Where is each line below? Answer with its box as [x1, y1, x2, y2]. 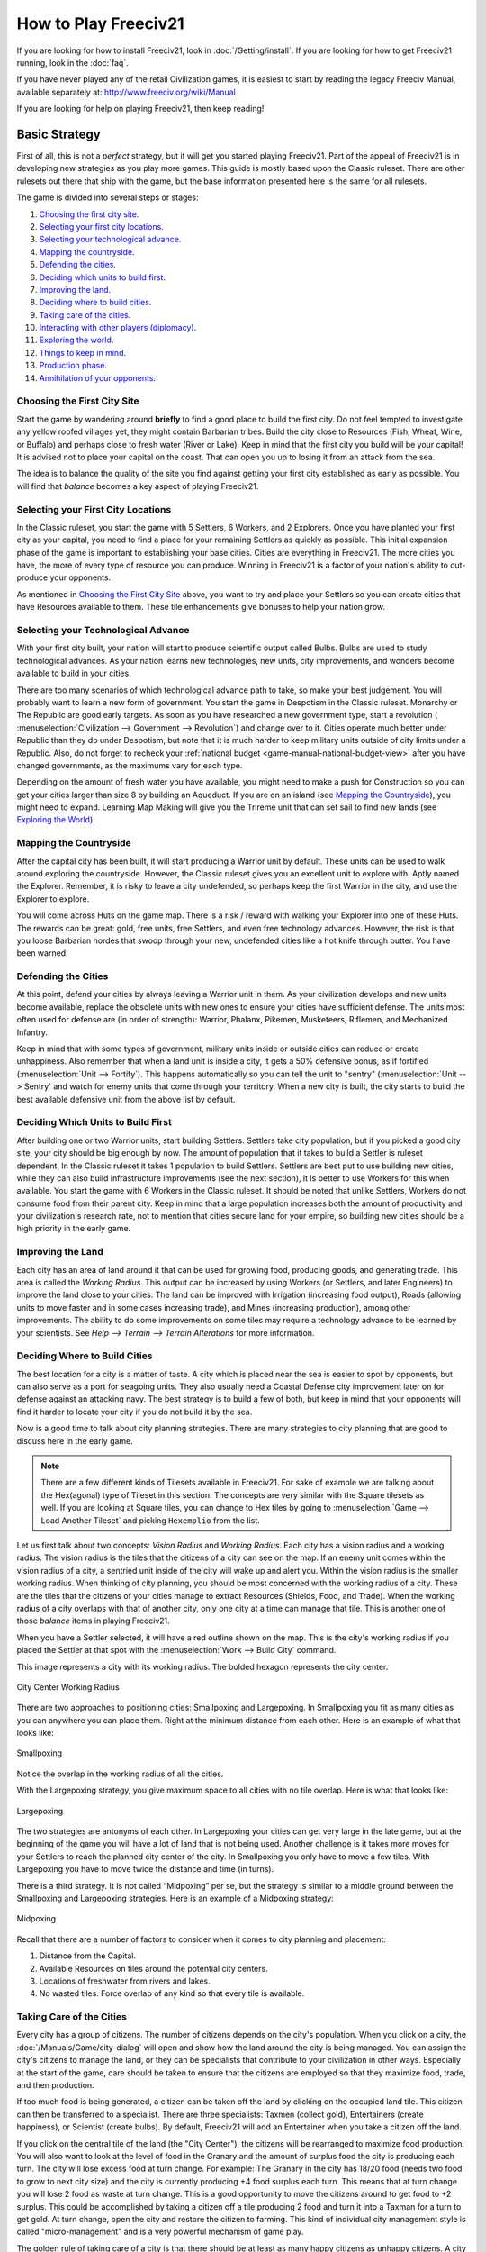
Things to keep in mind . [39, 347, 127, 358]
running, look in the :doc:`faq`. [16, 57, 130, 68]
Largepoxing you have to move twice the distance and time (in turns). [16, 1864, 274, 1875]
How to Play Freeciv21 [16, 14, 184, 33]
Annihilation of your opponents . [39, 372, 157, 383]
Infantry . [16, 1027, 49, 1038]
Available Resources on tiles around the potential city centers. [39, 1963, 269, 1974]
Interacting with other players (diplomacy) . [39, 322, 197, 333]
